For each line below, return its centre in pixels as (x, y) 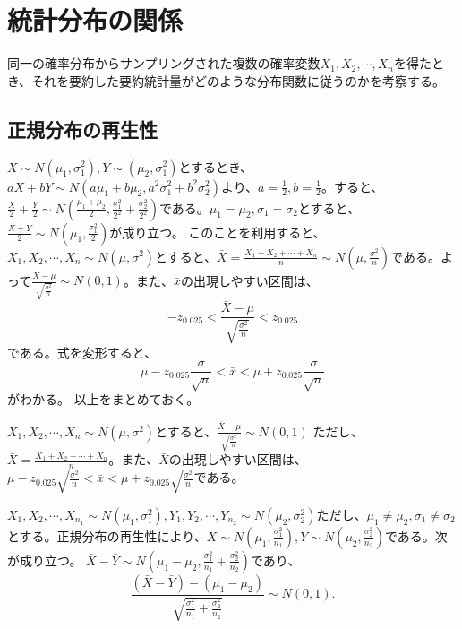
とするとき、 (216, 166)
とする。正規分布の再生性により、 (107, 535)
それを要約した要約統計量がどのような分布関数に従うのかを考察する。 (239, 80)
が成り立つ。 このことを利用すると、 (218, 232)
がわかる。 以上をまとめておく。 (103, 399)
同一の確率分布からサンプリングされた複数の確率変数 (164, 63)
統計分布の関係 (95, 20)
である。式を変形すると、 (82, 352)
